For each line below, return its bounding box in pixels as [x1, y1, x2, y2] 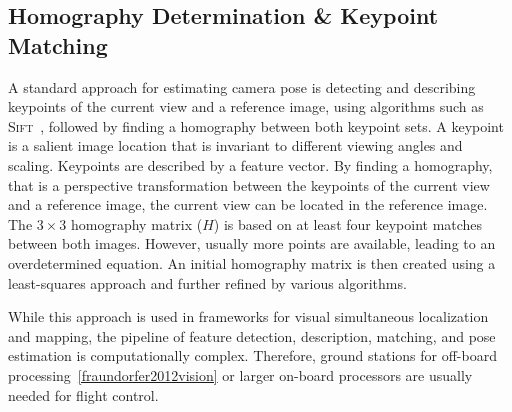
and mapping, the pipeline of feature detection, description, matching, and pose [8, 325, 496, 346]
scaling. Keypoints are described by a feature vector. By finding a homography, [8, 154, 493, 175]
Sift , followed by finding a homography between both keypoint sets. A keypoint [8, 115, 504, 136]
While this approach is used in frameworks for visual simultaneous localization [8, 306, 489, 327]
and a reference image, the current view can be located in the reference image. [8, 194, 488, 215]
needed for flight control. [8, 384, 159, 405]
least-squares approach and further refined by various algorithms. [8, 272, 407, 293]
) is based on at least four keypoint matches [213, 213, 483, 234]
